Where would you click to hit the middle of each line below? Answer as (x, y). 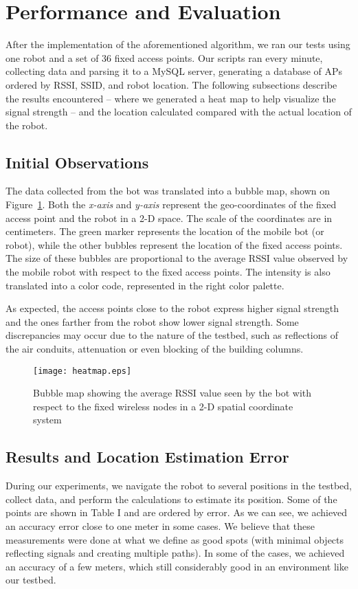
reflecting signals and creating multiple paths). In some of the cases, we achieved (175, 553)
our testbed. (31, 580)
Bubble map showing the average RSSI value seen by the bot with (172, 393)
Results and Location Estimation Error (147, 457)
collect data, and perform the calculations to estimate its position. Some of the (171, 499)
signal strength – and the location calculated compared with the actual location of (179, 112)
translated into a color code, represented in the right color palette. (145, 285)
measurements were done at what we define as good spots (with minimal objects (175, 539)
